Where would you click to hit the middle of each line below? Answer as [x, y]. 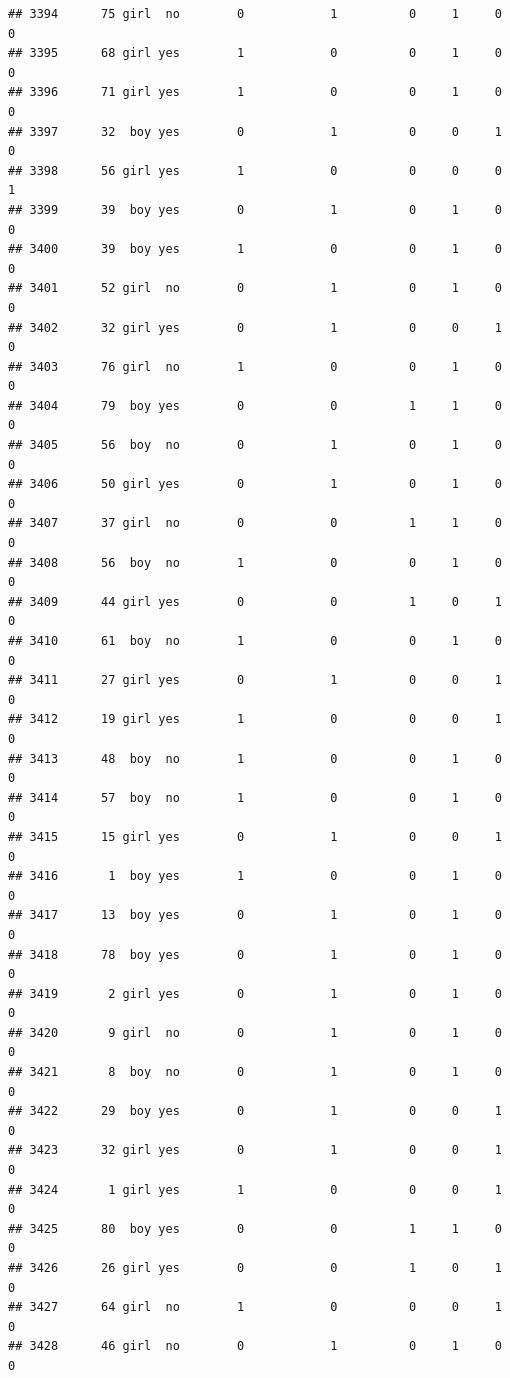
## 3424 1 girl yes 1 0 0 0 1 [255, 1189]
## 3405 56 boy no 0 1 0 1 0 [255, 445]
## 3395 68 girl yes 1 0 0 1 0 [255, 53]
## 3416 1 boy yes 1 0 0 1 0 [255, 876]
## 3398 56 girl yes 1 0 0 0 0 [255, 170]
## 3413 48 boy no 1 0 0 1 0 [255, 758]
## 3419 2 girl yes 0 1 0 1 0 [255, 993]
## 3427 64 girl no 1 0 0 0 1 [255, 1307]
